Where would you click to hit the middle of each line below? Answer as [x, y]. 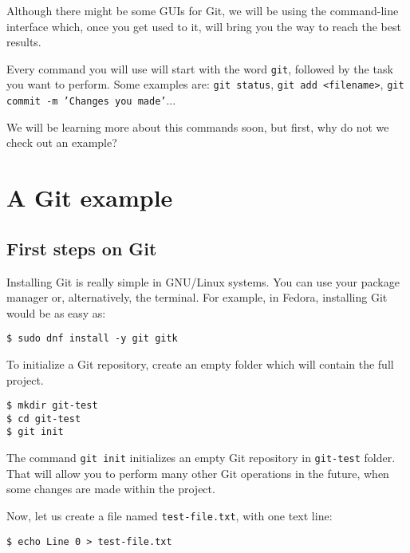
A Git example [90, 197]
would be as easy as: [56, 312]
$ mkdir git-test [52, 406]
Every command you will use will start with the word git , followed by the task [200, 68]
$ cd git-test [44, 419]
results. [24, 42]
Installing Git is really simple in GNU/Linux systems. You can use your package [203, 281]
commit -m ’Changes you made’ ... [91, 100]
